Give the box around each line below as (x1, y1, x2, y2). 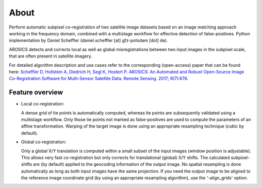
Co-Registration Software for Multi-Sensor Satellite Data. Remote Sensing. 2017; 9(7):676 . (9, 75, 189, 82)
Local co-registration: (21, 101, 65, 107)
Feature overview (9, 88, 63, 97)
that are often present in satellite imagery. (9, 53, 92, 59)
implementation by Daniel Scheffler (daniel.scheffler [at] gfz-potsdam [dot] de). (9, 38, 168, 43)
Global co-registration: (21, 139, 66, 145)
